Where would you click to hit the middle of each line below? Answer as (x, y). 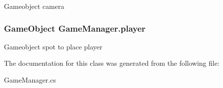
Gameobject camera (34, 6)
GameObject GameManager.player (75, 28)
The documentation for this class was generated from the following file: (112, 63)
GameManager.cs (30, 80)
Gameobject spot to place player (53, 46)
